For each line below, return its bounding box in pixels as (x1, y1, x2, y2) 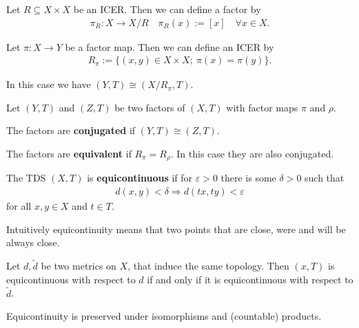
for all (6, 199, 32, 213)
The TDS (6, 171, 46, 185)
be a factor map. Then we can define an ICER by (65, 39, 274, 54)
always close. (6, 235, 60, 250)
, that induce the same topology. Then (127, 259, 289, 273)
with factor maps (226, 100, 298, 114)
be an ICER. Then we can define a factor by (73, 2, 261, 16)
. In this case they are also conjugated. (170, 146, 334, 161)
